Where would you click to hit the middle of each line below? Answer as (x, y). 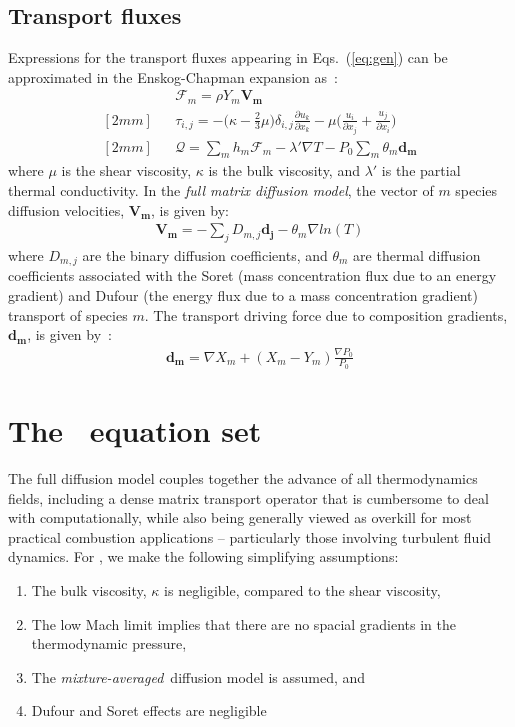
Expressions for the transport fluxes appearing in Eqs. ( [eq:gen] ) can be (228, 57)
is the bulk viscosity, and (284, 170)
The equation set (135, 430)
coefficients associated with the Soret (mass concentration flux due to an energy (252, 275)
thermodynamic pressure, (109, 643)
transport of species (68, 314)
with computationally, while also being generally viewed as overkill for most (240, 517)
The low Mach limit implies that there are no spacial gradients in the (244, 623)
